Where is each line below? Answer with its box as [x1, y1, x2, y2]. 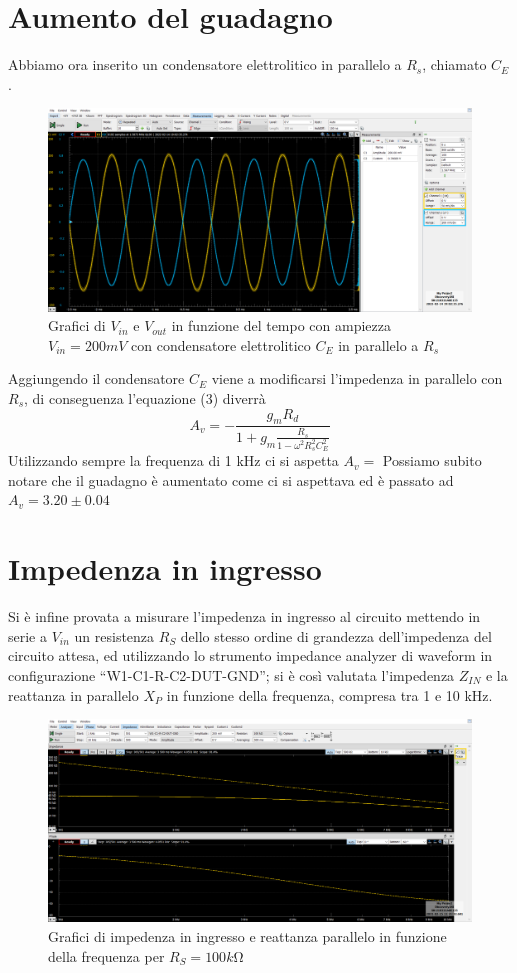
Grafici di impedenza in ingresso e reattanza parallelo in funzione [48, 926, 447, 947]
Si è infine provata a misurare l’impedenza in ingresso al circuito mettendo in [8, 606, 481, 627]
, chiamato [422, 54, 487, 75]
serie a [8, 625, 47, 646]
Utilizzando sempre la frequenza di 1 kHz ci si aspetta [8, 450, 339, 471]
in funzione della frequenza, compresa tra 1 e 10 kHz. [166, 684, 493, 705]
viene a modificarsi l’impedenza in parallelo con [211, 368, 503, 389]
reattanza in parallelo [8, 684, 139, 705]
